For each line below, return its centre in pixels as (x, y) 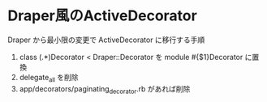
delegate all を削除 (49, 78)
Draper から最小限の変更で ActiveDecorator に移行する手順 (106, 40)
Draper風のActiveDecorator (103, 16)
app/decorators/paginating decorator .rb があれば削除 (105, 89)
